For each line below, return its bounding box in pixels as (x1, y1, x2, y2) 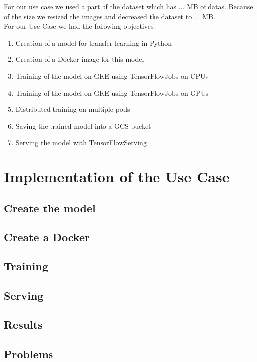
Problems (4, 346, 53, 361)
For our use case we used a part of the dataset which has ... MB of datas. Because (4, 1, 253, 11)
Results (4, 316, 43, 332)
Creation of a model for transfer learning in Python (15, 37, 172, 48)
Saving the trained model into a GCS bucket (15, 120, 151, 131)
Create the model (4, 200, 96, 215)
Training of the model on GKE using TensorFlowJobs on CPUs (15, 70, 208, 81)
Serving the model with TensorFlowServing (15, 137, 147, 148)
